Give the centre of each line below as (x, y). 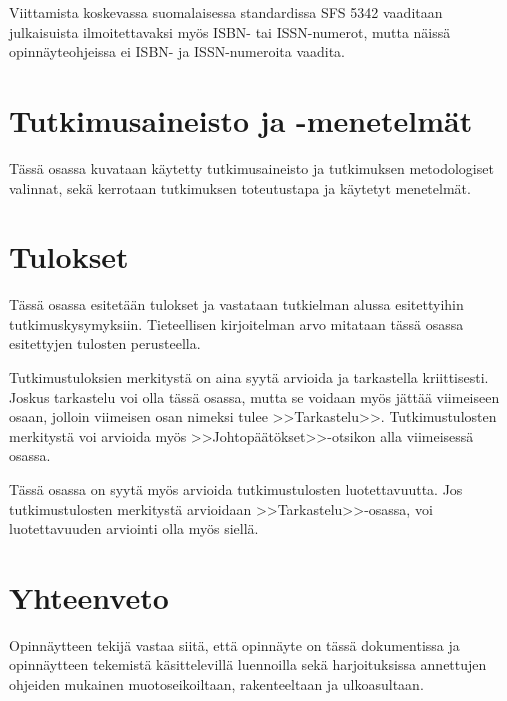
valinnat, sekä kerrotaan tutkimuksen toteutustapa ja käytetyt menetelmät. (240, 187)
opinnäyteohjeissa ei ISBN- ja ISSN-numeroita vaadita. (177, 51)
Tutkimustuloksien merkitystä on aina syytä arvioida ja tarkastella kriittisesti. (249, 377)
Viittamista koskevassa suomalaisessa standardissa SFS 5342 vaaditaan (226, 12)
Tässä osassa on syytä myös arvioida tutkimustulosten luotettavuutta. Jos (236, 488)
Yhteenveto (89, 596)
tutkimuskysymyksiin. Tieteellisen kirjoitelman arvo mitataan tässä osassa (236, 323)
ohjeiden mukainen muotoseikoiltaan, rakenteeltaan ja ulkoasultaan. (216, 684)
